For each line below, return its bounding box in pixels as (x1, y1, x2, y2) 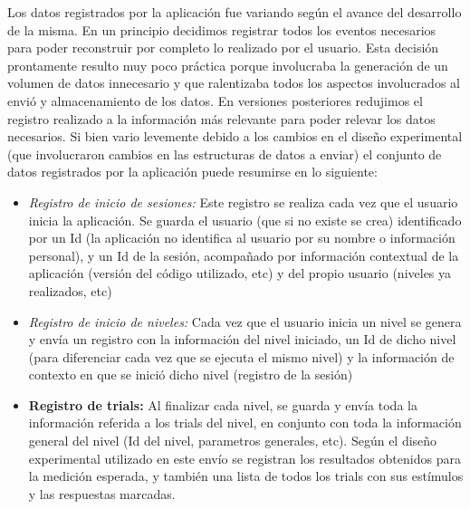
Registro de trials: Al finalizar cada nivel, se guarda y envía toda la (28, 395, 417, 414)
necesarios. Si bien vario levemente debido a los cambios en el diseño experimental (7, 127, 463, 146)
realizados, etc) (28, 281, 112, 300)
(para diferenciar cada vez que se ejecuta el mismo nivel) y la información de (28, 347, 455, 366)
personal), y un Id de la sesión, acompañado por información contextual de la (28, 245, 459, 264)
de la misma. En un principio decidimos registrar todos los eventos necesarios (7, 20, 436, 39)
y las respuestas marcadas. (28, 484, 176, 503)
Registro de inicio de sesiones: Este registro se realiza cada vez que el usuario (28, 192, 458, 211)
